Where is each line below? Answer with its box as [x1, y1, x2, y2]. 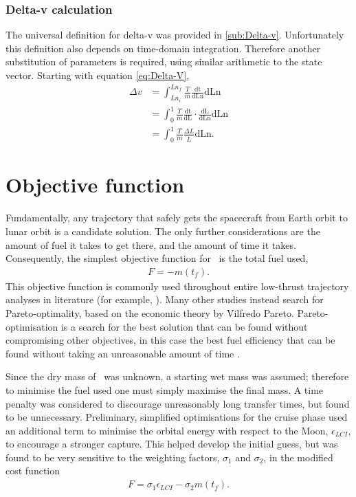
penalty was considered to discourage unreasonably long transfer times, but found [5, 396, 350, 410]
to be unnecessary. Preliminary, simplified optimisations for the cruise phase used [5, 410, 348, 424]
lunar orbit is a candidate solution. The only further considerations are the [5, 223, 320, 238]
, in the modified [263, 450, 333, 464]
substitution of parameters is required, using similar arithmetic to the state [5, 54, 322, 69]
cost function [5, 463, 60, 478]
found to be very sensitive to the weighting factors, [5, 450, 220, 464]
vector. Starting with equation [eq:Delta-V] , [5, 68, 190, 82]
